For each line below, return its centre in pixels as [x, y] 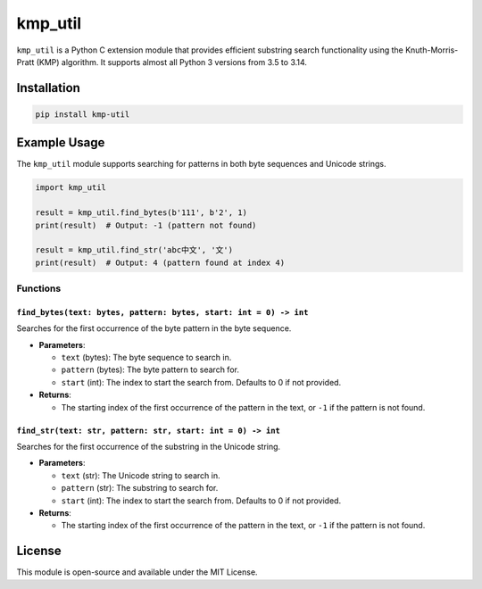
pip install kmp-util [83, 114]
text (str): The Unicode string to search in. [141, 475]
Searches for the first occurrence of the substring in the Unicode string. [149, 447]
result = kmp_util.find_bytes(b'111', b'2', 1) [141, 213]
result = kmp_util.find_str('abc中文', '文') [134, 250]
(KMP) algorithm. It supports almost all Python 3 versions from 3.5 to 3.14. [172, 62]
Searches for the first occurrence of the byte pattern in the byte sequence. [154, 328]
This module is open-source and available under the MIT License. [137, 572]
